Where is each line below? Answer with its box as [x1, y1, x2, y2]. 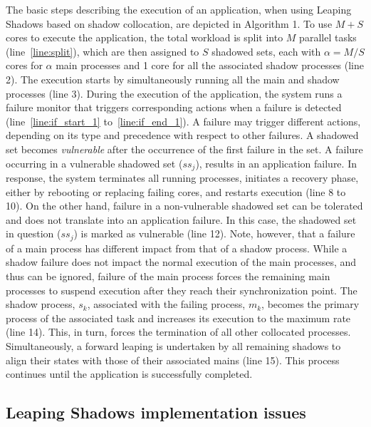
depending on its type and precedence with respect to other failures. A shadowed [6, 128, 359, 143]
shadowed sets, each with [211, 43, 321, 58]
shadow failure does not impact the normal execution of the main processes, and [6, 254, 357, 269]
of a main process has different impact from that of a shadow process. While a [6, 240, 348, 255]
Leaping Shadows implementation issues [6, 401, 306, 423]
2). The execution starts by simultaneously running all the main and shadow [6, 71, 340, 86]
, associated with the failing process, [87, 297, 246, 312]
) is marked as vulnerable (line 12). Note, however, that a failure [73, 226, 355, 241]
